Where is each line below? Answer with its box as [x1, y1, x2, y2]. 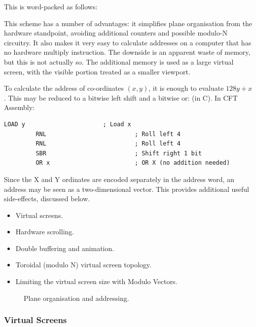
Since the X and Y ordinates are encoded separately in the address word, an [4, 174, 234, 184]
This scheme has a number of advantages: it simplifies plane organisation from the [4, 18, 253, 28]
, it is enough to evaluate [148, 83, 224, 93]
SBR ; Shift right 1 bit [36, 149, 202, 157]
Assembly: [4, 102, 35, 112]
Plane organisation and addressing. [24, 292, 129, 303]
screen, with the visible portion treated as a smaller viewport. [4, 66, 190, 76]
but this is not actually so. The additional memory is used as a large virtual [4, 56, 234, 67]
